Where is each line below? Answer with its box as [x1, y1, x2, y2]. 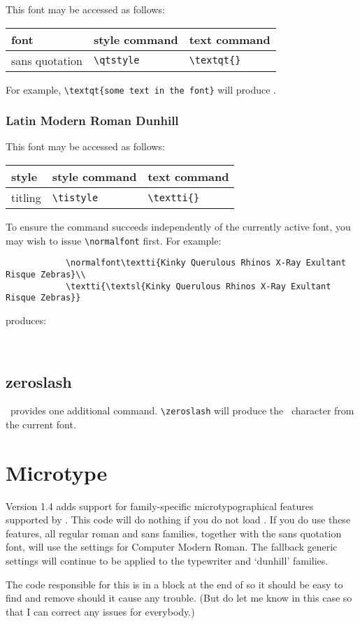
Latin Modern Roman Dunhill [6, 112, 179, 129]
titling [11, 189, 41, 206]
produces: [6, 312, 47, 327]
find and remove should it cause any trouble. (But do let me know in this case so [6, 590, 352, 605]
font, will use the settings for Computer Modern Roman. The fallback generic [6, 539, 338, 554]
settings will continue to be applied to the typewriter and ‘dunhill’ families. [6, 553, 329, 568]
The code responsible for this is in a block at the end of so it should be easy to [6, 576, 343, 591]
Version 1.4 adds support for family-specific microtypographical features [6, 498, 314, 513]
